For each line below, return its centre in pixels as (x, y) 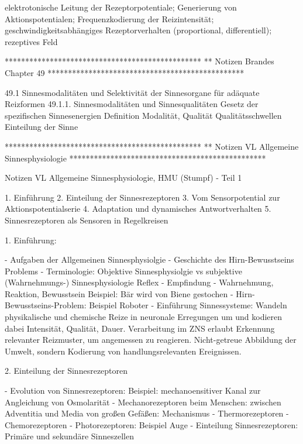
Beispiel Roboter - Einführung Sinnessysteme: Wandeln (188, 305)
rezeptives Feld (31, 41)
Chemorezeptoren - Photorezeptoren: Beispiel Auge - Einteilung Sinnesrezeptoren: (151, 424)
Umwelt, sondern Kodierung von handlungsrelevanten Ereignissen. (123, 351)
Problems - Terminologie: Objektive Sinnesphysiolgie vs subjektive (123, 271)
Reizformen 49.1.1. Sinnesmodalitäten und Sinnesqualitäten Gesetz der (132, 104)
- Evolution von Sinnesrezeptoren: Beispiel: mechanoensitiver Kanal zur (133, 390)
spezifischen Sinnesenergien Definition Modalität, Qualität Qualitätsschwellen (143, 115)
